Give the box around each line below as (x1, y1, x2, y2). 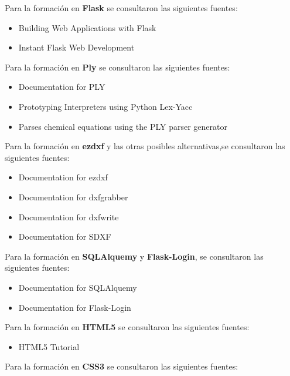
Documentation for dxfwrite (18, 210, 119, 223)
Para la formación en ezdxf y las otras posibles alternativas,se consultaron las (5, 140, 285, 152)
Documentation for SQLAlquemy (18, 281, 137, 293)
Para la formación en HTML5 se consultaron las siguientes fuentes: (5, 321, 250, 333)
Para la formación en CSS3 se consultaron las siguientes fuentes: (5, 360, 238, 372)
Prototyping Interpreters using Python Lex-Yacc (18, 100, 193, 112)
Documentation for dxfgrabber (18, 190, 128, 203)
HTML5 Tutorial (18, 340, 80, 352)
